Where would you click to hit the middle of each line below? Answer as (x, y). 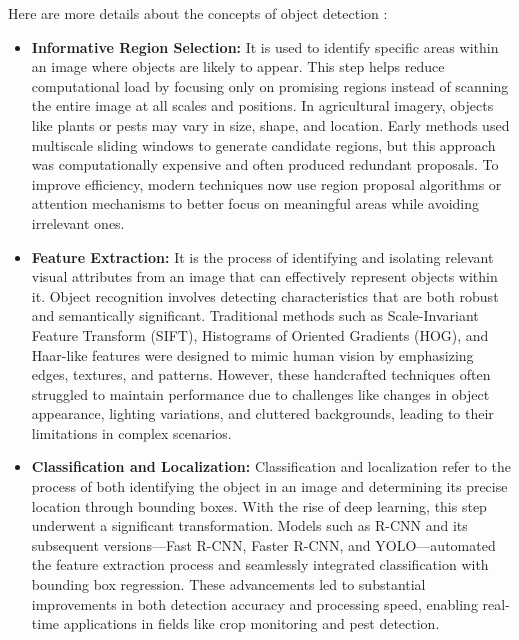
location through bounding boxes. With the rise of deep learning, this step (259, 505)
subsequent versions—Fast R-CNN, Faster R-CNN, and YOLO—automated (263, 544)
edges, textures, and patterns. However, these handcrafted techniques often (261, 374)
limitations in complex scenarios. (131, 432)
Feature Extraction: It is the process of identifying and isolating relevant (262, 256)
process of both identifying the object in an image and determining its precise (269, 486)
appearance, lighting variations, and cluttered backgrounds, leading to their (262, 413)
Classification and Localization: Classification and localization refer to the (271, 466)
